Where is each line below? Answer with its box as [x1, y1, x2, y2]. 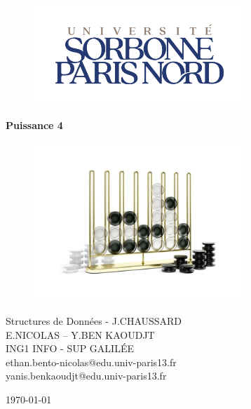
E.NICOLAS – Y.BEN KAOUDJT [6, 327, 155, 342]
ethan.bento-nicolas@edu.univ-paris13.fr [6, 354, 177, 369]
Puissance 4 [6, 117, 63, 132]
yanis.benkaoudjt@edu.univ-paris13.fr [6, 368, 167, 383]
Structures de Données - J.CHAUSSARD [6, 313, 182, 328]
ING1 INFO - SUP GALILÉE [6, 341, 134, 356]
